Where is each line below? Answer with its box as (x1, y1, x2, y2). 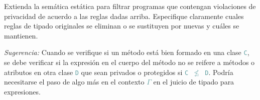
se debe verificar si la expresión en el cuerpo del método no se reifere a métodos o (4, 57, 255, 67)
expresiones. (4, 86, 41, 96)
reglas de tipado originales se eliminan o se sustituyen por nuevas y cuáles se (4, 20, 239, 31)
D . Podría (205, 66, 233, 77)
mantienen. (4, 30, 38, 40)
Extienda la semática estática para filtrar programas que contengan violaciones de (4, 1, 256, 11)
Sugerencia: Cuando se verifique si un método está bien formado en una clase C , (4, 47, 249, 57)
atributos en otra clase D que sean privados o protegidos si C (4, 66, 189, 77)
